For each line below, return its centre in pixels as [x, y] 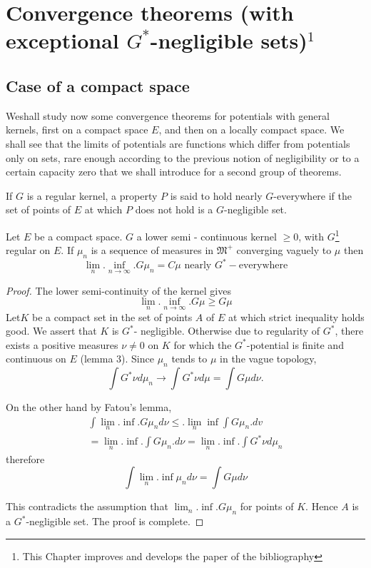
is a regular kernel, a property [92, 195]
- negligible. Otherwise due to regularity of [227, 331]
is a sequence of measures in [152, 250]
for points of [267, 506]
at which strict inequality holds [296, 316]
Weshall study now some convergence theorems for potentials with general [168, 115]
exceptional [62, 40]
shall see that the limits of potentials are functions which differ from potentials [178, 143]
